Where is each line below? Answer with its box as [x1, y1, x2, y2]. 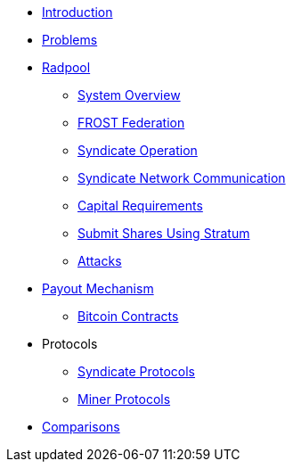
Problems [42, 32, 98, 47]
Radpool [42, 60, 91, 75]
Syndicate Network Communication [77, 170, 286, 185]
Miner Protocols [77, 391, 171, 407]
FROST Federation [77, 115, 185, 130]
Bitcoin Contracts [77, 309, 179, 324]
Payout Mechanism [42, 281, 154, 296]
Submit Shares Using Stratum [77, 226, 250, 241]
